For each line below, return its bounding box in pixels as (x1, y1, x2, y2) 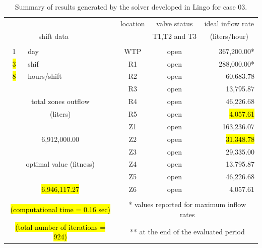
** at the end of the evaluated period (129, 226, 245, 237)
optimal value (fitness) (26, 159, 95, 169)
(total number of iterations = (15, 221, 106, 232)
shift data (38, 30, 69, 41)
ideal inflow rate (204, 18, 254, 28)
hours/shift (28, 71, 62, 81)
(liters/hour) (210, 30, 249, 41)
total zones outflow (31, 96, 90, 107)
